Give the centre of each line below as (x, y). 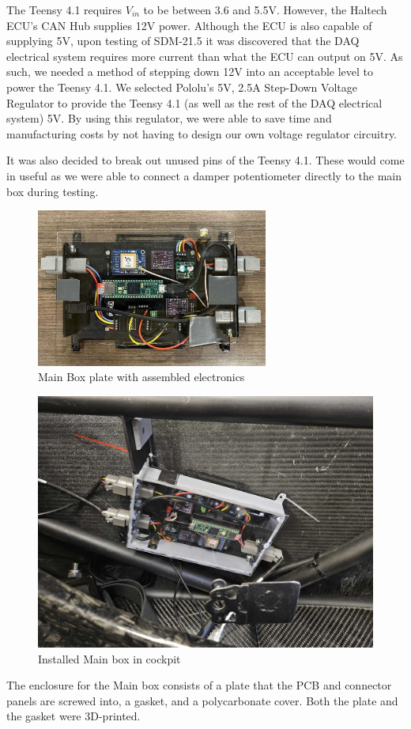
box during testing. (53, 191)
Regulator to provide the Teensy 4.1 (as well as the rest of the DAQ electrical (194, 102)
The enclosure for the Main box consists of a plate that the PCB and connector (199, 685)
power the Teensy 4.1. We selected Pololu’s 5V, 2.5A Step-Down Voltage (182, 87)
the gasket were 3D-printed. (74, 716)
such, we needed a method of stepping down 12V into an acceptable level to (190, 72)
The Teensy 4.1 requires (64, 9)
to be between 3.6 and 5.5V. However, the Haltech (265, 9)
